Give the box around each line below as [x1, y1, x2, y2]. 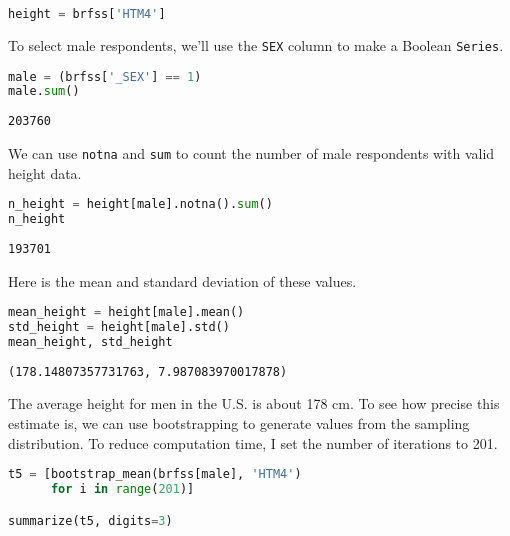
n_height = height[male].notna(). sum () [8, 197, 273, 212]
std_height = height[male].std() [8, 320, 230, 335]
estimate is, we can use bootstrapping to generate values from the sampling [8, 413, 470, 434]
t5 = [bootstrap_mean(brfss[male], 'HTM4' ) [8, 467, 302, 482]
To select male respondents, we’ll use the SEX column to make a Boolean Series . [8, 34, 504, 55]
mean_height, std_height [8, 334, 173, 349]
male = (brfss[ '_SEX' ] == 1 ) [8, 69, 202, 84]
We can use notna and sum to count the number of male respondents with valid [8, 142, 495, 163]
